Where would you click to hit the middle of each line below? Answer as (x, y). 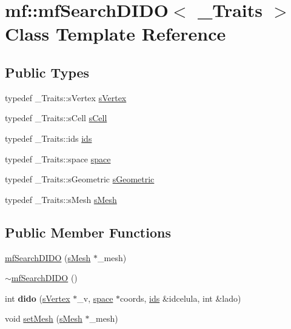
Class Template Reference (115, 34)
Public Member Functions (88, 232)
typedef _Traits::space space (58, 158)
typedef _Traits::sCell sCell (56, 118)
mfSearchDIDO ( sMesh (48, 257)
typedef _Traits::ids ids (48, 138)
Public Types (47, 72)
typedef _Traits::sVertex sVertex (66, 97)
